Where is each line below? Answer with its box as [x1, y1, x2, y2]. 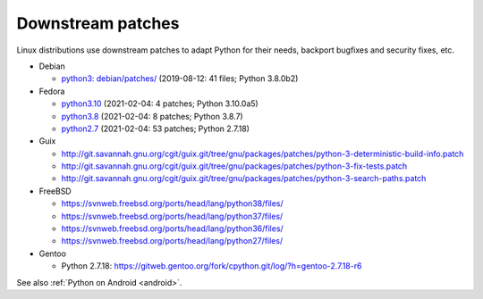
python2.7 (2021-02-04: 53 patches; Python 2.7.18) [61, 123, 250, 134]
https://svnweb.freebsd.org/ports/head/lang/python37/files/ [61, 211, 284, 221]
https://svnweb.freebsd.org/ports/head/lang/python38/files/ [61, 198, 284, 209]
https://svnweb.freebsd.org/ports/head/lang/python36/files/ [61, 223, 284, 234]
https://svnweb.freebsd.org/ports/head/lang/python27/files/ [61, 236, 284, 246]
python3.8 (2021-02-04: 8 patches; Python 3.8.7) [61, 111, 243, 121]
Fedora [38, 86, 65, 96]
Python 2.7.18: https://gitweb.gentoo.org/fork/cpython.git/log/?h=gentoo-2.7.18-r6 [61, 261, 362, 271]
